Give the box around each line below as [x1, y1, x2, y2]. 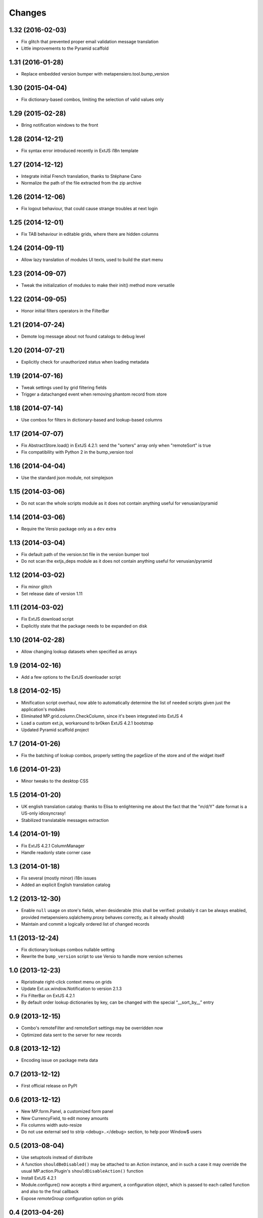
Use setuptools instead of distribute [21, 1155, 93, 1161]
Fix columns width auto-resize [21, 1122, 82, 1128]
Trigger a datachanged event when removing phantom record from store [21, 391, 167, 397]
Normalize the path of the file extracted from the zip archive [21, 180, 142, 186]
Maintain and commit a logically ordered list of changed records [21, 921, 150, 927]
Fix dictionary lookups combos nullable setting [21, 947, 115, 952]
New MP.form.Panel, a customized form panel [21, 1108, 113, 1114]
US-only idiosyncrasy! [21, 810, 66, 816]
